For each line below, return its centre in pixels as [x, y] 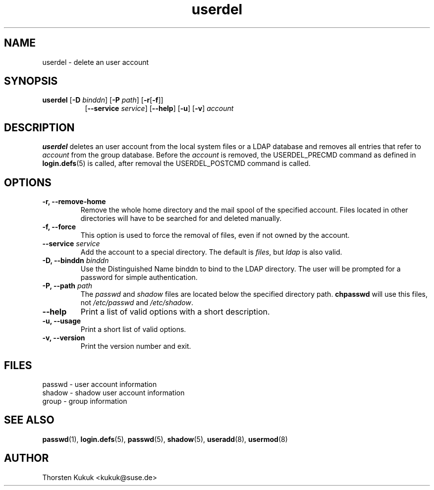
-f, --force [59, 227]
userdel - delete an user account [96, 62]
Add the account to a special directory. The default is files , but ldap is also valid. [211, 252]
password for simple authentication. [139, 277]
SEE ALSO [29, 420]
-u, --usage [62, 321]
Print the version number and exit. [136, 346]
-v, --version [64, 338]
